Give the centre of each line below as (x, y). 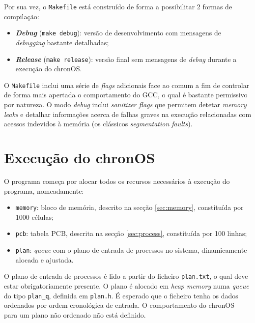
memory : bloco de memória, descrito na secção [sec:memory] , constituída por (129, 207)
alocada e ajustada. (44, 259)
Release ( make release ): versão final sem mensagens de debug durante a (126, 59)
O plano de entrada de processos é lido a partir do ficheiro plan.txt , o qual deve (126, 276)
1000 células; (34, 217)
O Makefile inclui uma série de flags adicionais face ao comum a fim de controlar (127, 85)
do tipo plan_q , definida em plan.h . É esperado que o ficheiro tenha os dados (121, 295)
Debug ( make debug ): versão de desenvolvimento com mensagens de (118, 33)
